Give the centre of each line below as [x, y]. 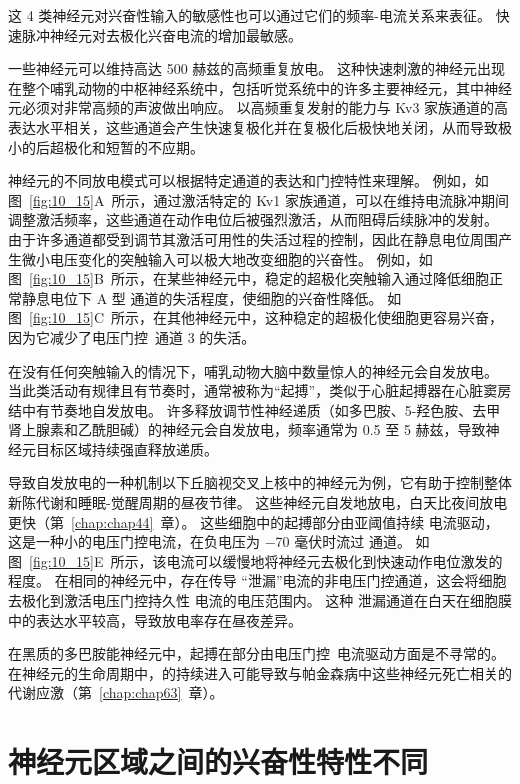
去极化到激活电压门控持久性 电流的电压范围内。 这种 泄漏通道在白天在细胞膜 [260, 600]
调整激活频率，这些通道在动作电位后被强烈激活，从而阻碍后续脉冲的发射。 [253, 219]
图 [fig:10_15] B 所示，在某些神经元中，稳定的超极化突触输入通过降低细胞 [248, 278]
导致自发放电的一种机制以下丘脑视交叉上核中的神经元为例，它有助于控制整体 [260, 482]
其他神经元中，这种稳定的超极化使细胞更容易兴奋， [335, 317]
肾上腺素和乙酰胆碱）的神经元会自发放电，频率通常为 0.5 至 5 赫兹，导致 [247, 429]
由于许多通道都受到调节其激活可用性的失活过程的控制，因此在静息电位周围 [253, 238]
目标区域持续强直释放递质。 [126, 448]
